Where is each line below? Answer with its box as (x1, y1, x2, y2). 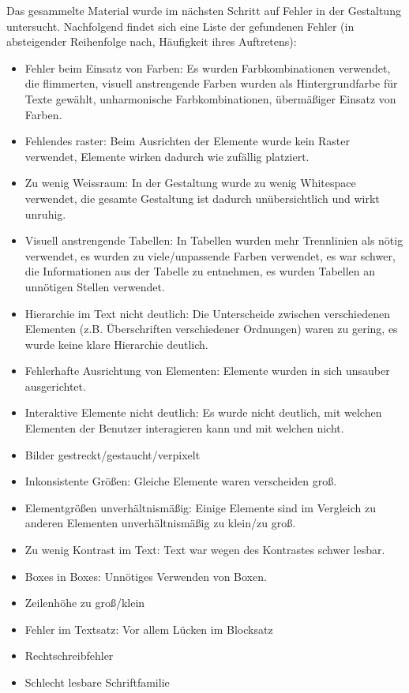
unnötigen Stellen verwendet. (24, 278, 165, 294)
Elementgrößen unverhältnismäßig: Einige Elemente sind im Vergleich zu (24, 499, 376, 515)
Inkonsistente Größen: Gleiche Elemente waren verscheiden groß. (24, 473, 337, 489)
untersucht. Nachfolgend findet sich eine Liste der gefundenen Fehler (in (6, 17, 355, 34)
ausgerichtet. (24, 377, 86, 394)
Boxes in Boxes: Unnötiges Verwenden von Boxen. (24, 568, 267, 584)
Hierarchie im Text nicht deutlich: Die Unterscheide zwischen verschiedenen (24, 305, 390, 321)
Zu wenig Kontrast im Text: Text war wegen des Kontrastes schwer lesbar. (24, 541, 385, 558)
